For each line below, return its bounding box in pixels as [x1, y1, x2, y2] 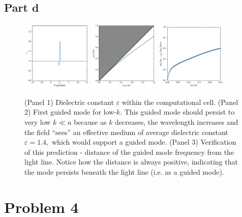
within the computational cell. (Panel [122, 96, 238, 107]
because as [74, 116, 107, 127]
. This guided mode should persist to [120, 106, 235, 117]
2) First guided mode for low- [24, 106, 116, 117]
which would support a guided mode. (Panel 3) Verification [51, 137, 236, 147]
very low [24, 116, 51, 127]
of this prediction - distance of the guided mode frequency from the [24, 146, 234, 157]
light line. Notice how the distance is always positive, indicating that [24, 156, 238, 167]
